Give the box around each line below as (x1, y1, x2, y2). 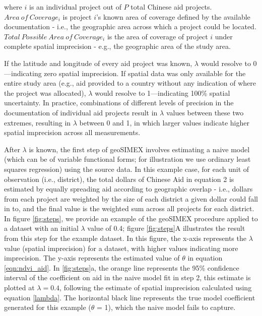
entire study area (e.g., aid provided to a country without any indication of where (4, 78, 256, 88)
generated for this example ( (4, 302, 91, 312)
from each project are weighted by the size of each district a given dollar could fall (4, 193, 258, 204)
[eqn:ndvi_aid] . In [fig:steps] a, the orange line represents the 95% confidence (4, 262, 239, 273)
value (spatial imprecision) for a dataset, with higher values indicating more (4, 242, 238, 253)
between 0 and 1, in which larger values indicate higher (79, 117, 249, 128)
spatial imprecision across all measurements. (4, 127, 141, 138)
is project (62, 11, 92, 22)
